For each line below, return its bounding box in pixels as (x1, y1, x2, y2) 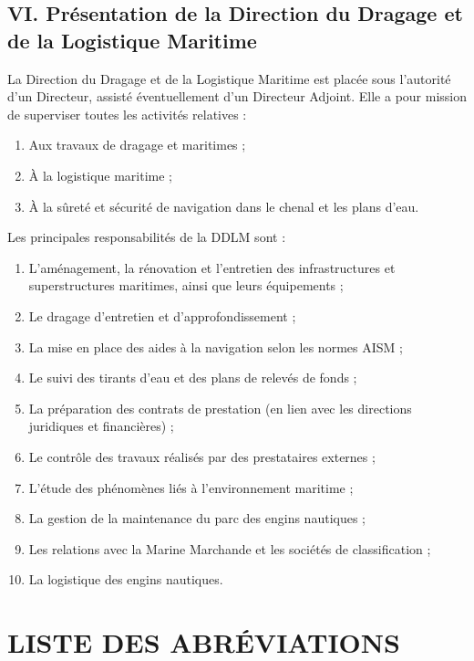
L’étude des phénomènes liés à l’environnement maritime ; (28, 477, 354, 497)
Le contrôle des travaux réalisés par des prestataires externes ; (28, 446, 376, 466)
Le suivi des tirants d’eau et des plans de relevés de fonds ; (28, 368, 357, 387)
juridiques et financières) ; (28, 416, 174, 435)
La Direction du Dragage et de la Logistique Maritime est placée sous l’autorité (7, 68, 451, 88)
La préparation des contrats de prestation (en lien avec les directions (28, 398, 412, 417)
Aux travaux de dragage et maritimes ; (28, 135, 246, 154)
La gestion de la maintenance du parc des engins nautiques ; (28, 509, 366, 528)
